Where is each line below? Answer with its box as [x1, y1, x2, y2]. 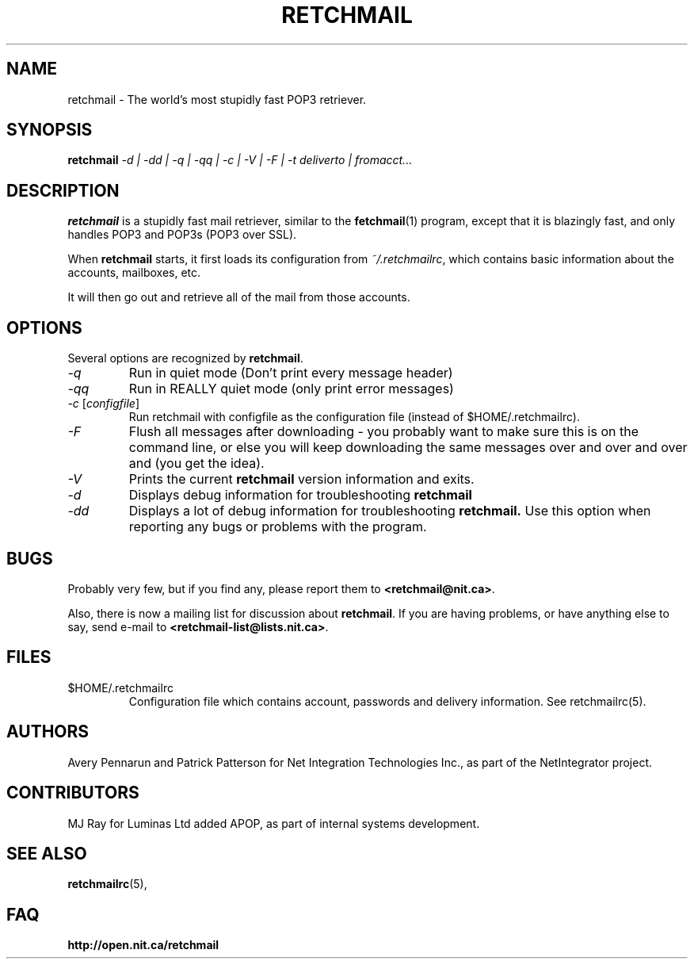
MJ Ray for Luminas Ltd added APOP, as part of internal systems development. [67, 816, 480, 830]
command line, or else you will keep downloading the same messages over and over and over [128, 439, 688, 456]
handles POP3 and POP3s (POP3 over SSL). [67, 228, 297, 242]
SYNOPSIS [6, 120, 93, 140]
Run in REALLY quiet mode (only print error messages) [128, 381, 454, 397]
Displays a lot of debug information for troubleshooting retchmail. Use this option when [128, 503, 651, 519]
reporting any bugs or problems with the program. [128, 519, 427, 535]
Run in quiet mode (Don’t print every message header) [128, 365, 453, 381]
